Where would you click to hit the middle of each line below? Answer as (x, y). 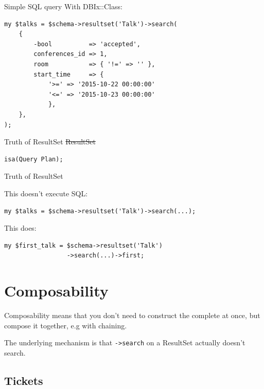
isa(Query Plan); (34, 159)
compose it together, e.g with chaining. (66, 325)
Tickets (24, 380)
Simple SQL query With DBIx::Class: (63, 6)
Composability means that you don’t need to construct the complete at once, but (132, 315)
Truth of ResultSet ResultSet (50, 142)
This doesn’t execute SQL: (46, 193)
